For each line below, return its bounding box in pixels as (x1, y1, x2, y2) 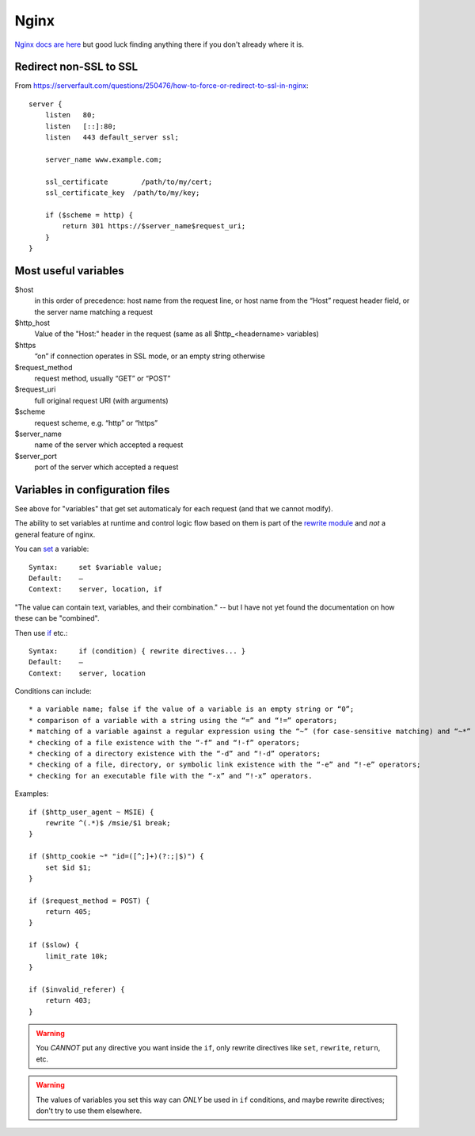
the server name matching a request (34, 307, 154, 316)
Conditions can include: (14, 687, 93, 696)
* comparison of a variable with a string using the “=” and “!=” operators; (28, 716, 338, 725)
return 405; (44, 908, 92, 916)
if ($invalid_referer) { (28, 985, 125, 994)
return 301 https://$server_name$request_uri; (62, 222, 246, 231)
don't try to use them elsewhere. (36, 1106, 142, 1115)
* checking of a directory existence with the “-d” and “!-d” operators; (28, 749, 321, 759)
